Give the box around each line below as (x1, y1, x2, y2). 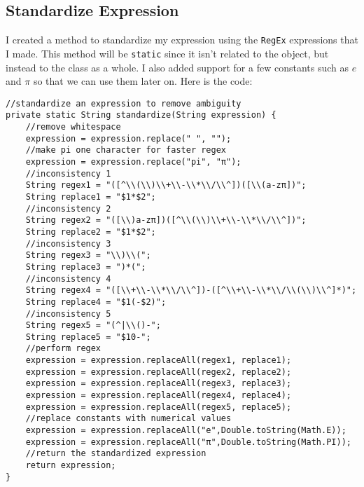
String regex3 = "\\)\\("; (25, 250, 151, 261)
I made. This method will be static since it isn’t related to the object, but (6, 46, 329, 60)
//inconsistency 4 (25, 273, 111, 284)
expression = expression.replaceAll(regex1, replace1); (25, 355, 292, 366)
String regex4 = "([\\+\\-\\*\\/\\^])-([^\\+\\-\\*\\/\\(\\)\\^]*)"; (25, 285, 357, 296)
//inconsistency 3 (25, 238, 111, 249)
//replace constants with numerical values (25, 413, 232, 424)
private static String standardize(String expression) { (6, 110, 276, 121)
